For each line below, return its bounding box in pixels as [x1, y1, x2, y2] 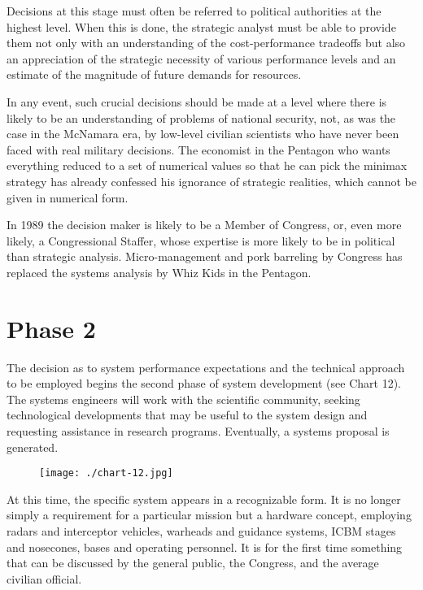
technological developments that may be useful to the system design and [7, 406, 368, 423]
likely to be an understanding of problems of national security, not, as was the [7, 109, 396, 126]
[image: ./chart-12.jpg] [39, 467, 173, 479]
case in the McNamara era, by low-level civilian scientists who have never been [7, 125, 399, 142]
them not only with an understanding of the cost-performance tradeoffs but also [7, 34, 406, 51]
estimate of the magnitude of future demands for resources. [7, 66, 302, 83]
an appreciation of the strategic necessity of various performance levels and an [7, 50, 396, 67]
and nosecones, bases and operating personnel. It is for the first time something [7, 538, 403, 555]
